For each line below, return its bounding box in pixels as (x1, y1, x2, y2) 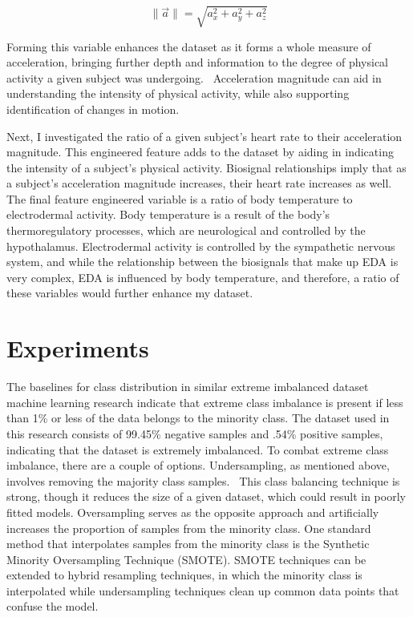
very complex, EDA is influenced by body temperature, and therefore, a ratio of (6, 268, 399, 285)
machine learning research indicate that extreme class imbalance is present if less (6, 393, 403, 410)
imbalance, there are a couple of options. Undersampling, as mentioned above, (6, 457, 390, 474)
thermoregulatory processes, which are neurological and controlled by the (6, 222, 366, 239)
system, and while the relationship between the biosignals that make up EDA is (6, 253, 399, 270)
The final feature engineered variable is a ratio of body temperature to (6, 190, 353, 207)
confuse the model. (6, 598, 99, 615)
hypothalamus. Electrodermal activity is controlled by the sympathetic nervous (6, 237, 395, 254)
